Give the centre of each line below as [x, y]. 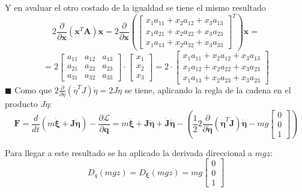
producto [21, 103]
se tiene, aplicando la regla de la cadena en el [208, 89]
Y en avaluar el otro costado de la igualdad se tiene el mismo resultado [135, 7]
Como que [33, 89]
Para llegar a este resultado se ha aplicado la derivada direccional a [129, 152]
